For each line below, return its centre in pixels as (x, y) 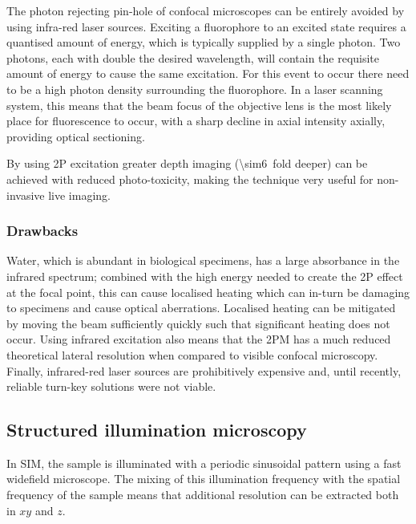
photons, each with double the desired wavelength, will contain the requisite (193, 57)
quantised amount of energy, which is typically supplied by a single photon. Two (204, 42)
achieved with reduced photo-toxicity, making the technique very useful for (190, 179)
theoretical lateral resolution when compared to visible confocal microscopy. (192, 354)
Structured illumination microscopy (157, 430)
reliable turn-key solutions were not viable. (111, 386)
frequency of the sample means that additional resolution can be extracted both (203, 495)
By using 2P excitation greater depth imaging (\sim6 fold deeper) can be (187, 163)
